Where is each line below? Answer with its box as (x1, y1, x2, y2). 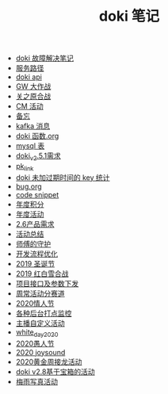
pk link (15, 161, 34, 173)
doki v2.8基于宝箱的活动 (15, 366, 95, 377)
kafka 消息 (15, 121, 51, 131)
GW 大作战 (15, 82, 52, 91)
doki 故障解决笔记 (15, 53, 74, 63)
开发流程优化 (15, 249, 58, 258)
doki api (15, 72, 42, 82)
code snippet (15, 189, 59, 199)
